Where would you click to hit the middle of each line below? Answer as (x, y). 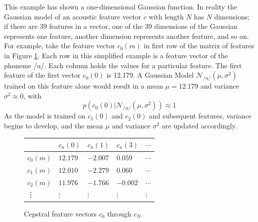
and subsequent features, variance (200, 116)
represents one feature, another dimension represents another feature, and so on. (127, 36)
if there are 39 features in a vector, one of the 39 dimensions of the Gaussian (121, 26)
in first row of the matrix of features (199, 46)
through (119, 213)
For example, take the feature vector (60, 46)
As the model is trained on (45, 116)
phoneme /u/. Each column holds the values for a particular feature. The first (123, 65)
